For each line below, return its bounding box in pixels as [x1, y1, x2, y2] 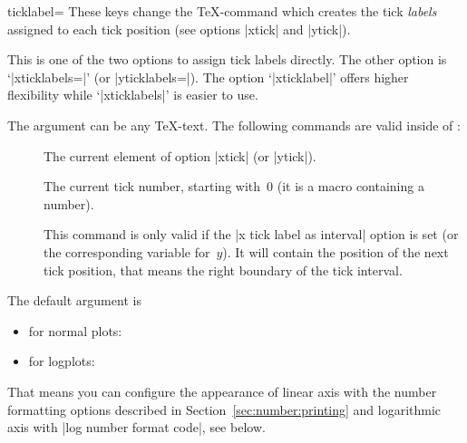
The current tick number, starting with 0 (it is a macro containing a [44, 177, 424, 196]
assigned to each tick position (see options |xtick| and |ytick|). [7, 19, 351, 38]
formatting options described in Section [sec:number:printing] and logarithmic [7, 400, 442, 419]
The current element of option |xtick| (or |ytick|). [44, 146, 316, 165]
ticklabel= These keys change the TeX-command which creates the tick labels [7, 2, 437, 20]
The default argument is [7, 291, 141, 310]
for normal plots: [28, 321, 122, 340]
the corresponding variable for [44, 242, 210, 261]
